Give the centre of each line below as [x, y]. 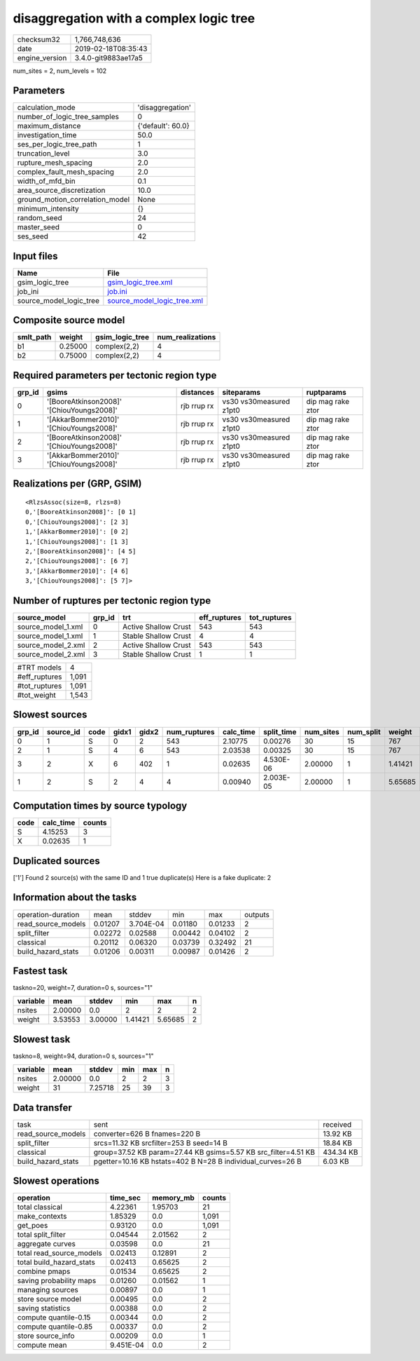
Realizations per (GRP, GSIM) [77, 484]
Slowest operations [56, 1181]
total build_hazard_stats [56, 1262]
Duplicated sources [57, 861]
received [337, 1124]
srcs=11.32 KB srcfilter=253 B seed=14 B [160, 1143]
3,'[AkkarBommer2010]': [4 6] [77, 571]
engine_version [42, 57]
